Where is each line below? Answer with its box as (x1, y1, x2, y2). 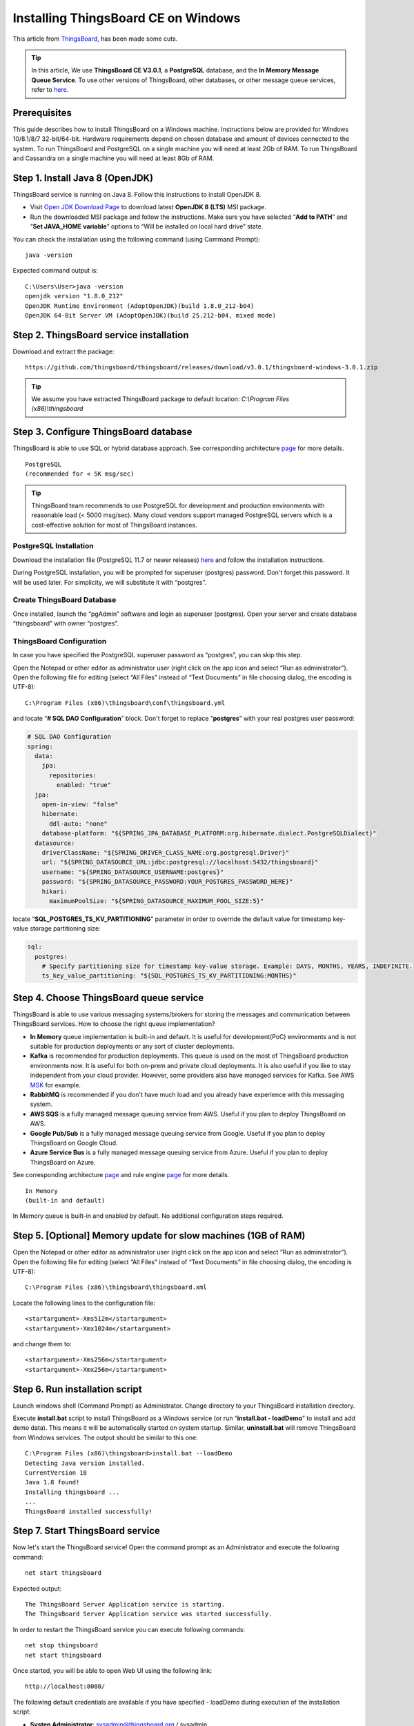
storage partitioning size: (30, 924, 101, 933)
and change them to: (12, 1339, 72, 1348)
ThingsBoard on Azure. (30, 1158, 96, 1166)
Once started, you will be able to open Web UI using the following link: (12, 1667, 213, 1674)
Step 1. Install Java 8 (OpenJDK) (12, 173, 154, 184)
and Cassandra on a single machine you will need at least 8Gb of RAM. (12, 154, 215, 162)
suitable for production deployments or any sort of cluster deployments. (30, 1043, 235, 1051)
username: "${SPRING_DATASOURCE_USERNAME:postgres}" (41, 868, 224, 876)
